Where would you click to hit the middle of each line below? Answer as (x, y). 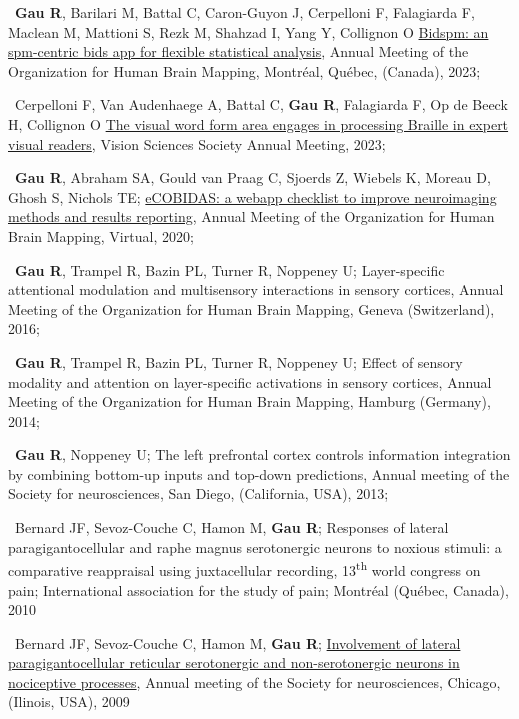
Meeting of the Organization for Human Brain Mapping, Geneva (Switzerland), (251, 308)
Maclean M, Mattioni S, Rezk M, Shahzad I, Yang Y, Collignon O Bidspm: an (248, 31)
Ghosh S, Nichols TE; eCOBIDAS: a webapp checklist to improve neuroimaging (252, 196)
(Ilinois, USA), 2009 (69, 701)
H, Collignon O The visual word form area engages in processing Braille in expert (258, 123)
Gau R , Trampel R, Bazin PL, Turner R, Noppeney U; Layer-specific (230, 269)
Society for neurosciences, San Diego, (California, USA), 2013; (198, 493)
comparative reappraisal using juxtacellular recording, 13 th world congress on (244, 568)
